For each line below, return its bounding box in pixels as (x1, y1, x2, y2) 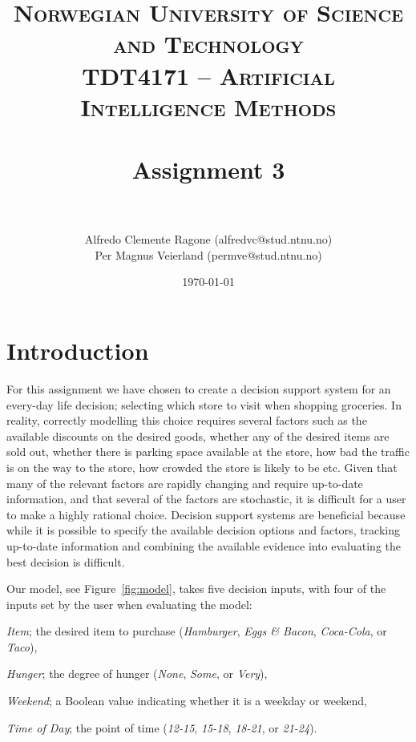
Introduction (6, 334, 149, 367)
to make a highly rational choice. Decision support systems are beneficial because (6, 506, 406, 522)
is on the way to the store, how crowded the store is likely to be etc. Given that (6, 458, 398, 475)
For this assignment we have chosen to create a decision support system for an (6, 380, 391, 397)
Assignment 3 (131, 153, 285, 186)
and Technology (113, 27, 304, 60)
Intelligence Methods (80, 90, 337, 123)
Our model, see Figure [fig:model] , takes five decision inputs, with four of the (6, 580, 386, 597)
